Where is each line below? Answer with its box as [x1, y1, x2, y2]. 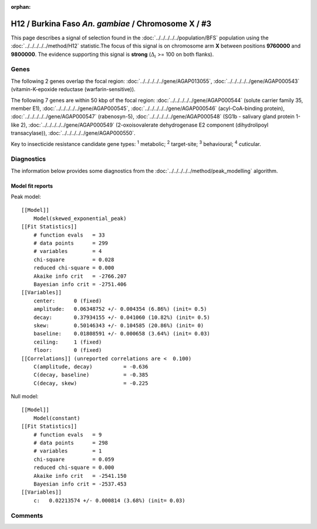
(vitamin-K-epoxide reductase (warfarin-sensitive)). [11, 86, 136, 93]
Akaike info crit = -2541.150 [33, 473, 127, 479]
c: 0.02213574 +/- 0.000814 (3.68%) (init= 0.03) [33, 497, 186, 504]
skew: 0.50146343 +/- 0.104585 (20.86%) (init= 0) [33, 322, 204, 329]
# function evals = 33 [33, 231, 105, 238]
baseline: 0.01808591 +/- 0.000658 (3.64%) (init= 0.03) [33, 330, 211, 337]
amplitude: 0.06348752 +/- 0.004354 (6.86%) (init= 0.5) [33, 306, 207, 312]
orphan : [11, 4, 31, 10]
